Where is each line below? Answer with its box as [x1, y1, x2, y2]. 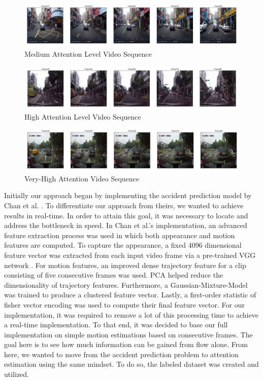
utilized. [4, 369, 29, 379]
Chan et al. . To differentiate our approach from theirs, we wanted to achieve [4, 200, 244, 210]
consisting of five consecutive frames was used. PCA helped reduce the [4, 270, 223, 280]
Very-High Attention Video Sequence [24, 173, 139, 183]
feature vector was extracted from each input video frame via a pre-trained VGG [4, 249, 256, 260]
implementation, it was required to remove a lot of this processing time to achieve [4, 309, 258, 320]
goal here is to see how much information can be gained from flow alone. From [4, 339, 248, 350]
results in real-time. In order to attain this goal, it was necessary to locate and [4, 210, 248, 220]
